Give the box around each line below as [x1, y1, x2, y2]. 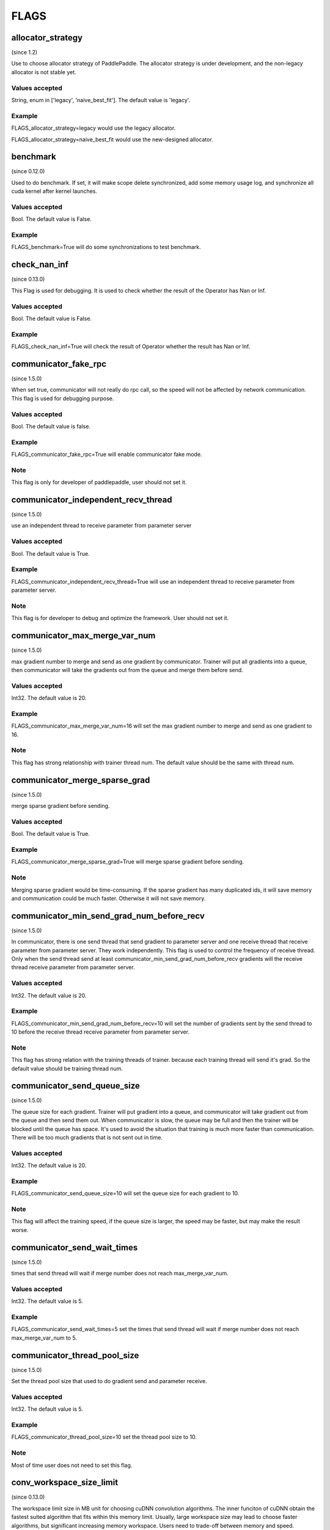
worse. [11, 1226, 29, 1233]
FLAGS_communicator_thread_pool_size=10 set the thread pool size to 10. [11, 1433, 197, 1441]
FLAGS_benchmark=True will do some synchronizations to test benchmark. [11, 244, 201, 251]
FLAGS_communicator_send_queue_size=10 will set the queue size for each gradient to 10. [11, 1190, 240, 1197]
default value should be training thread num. [11, 1065, 123, 1072]
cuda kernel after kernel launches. [11, 187, 98, 195]
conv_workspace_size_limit [11, 1477, 119, 1488]
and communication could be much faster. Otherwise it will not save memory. [11, 894, 206, 902]
